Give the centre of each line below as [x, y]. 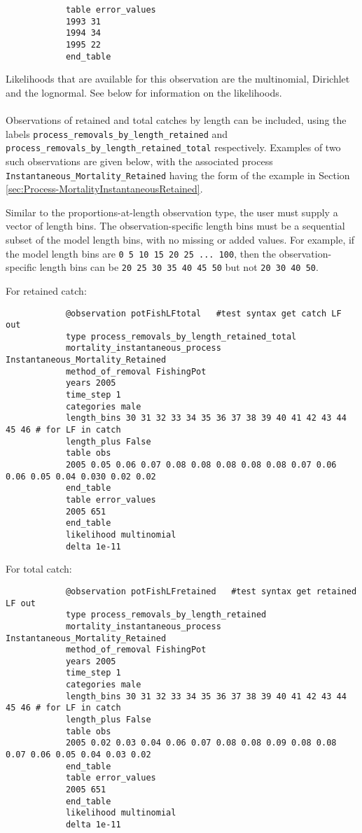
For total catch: [39, 569]
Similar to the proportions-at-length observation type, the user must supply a [172, 212]
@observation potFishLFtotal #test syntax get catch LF [203, 313]
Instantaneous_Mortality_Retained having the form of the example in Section [178, 175]
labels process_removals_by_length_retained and [117, 133]
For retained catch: [46, 290]
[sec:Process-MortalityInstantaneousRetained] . [104, 189]
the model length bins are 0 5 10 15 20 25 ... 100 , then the [141, 253]
